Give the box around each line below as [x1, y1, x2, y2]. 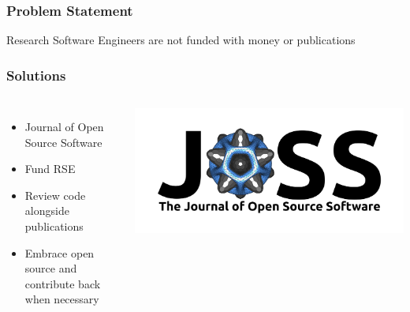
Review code [24, 186, 86, 203]
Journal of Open [24, 118, 104, 135]
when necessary [24, 291, 99, 307]
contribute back [24, 275, 101, 291]
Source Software [24, 133, 102, 150]
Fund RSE [24, 160, 76, 177]
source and [24, 260, 77, 276]
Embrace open [24, 244, 95, 261]
